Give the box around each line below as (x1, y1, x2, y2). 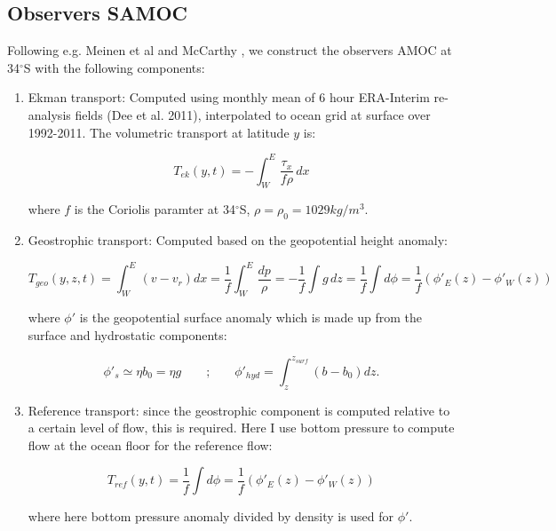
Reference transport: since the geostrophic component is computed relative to (28, 400, 450, 419)
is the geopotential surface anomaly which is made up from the (79, 308, 422, 327)
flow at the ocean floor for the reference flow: (28, 435, 273, 454)
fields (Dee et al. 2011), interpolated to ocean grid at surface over (75, 105, 431, 123)
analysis (28, 105, 71, 123)
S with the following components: (23, 58, 205, 76)
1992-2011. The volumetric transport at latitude (28, 123, 290, 141)
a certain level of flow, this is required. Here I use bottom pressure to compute (28, 418, 455, 437)
